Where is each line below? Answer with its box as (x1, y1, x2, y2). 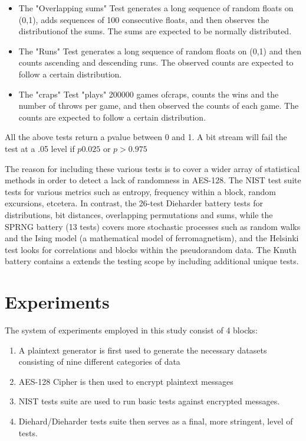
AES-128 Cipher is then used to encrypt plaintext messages (18, 375, 233, 387)
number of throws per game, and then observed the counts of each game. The (18, 99, 299, 112)
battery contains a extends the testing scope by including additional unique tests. (5, 255, 299, 267)
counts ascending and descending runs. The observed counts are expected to (18, 56, 294, 69)
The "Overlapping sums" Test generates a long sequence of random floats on (18, 2, 294, 14)
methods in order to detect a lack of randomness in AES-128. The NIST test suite (5, 174, 301, 186)
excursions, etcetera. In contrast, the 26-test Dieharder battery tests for (5, 197, 264, 209)
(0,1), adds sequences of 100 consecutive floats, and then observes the (18, 13, 269, 25)
